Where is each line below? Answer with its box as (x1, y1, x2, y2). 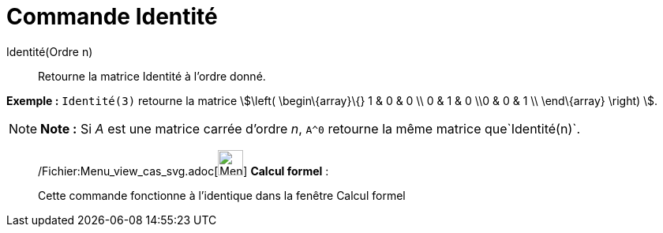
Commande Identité (6, 3, 218, 30)
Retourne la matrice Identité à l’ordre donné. (38, 69, 266, 83)
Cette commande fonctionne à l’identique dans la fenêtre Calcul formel (38, 188, 406, 202)
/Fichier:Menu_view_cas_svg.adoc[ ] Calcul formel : (38, 163, 329, 178)
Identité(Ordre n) (6, 44, 93, 58)
